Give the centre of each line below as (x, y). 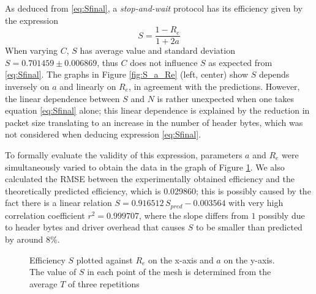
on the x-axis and (181, 259)
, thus (107, 62)
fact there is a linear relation (58, 203)
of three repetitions (104, 283)
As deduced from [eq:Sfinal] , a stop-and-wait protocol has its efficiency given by (154, 8)
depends (274, 74)
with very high (256, 203)
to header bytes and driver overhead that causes (95, 227)
